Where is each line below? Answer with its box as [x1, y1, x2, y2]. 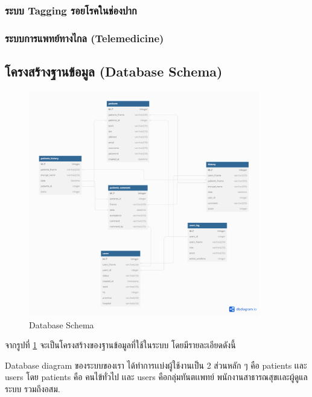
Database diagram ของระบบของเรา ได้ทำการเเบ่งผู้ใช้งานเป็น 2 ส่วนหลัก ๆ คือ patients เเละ [5, 358, 307, 371]
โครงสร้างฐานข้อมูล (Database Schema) [5, 62, 223, 81]
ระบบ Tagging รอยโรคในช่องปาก [5, 2, 137, 17]
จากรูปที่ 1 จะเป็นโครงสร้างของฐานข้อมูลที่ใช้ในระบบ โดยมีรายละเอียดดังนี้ [5, 339, 236, 351]
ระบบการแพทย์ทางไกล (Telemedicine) [5, 30, 164, 45]
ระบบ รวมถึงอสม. [5, 383, 60, 395]
